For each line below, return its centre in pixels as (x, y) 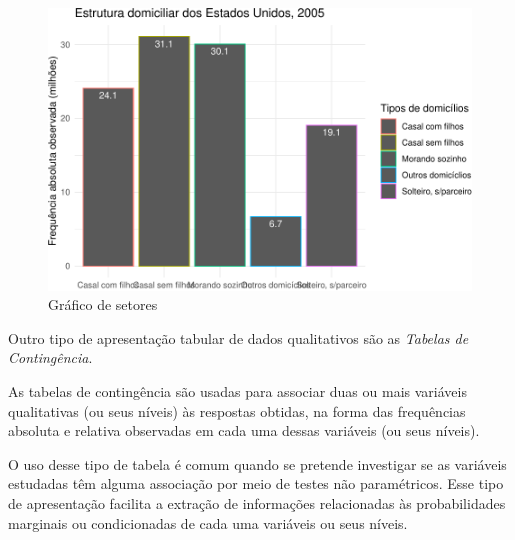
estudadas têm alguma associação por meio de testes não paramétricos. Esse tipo (256, 483)
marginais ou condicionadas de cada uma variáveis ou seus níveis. (208, 522)
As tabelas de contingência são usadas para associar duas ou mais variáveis (237, 391)
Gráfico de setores (103, 304)
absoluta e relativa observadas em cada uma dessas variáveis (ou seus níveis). (244, 430)
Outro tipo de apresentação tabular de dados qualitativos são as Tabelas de (238, 337)
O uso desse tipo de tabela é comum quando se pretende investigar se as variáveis (257, 463)
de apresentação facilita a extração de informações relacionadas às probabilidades (257, 503)
